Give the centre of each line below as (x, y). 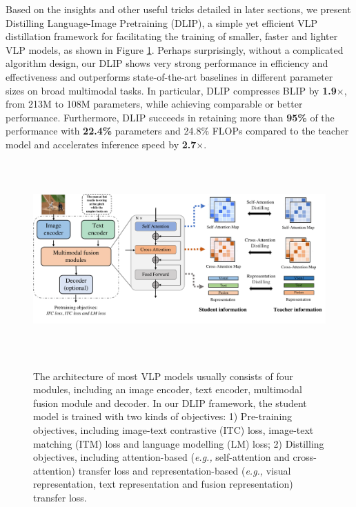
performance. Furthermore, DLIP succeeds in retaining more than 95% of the (170, 117)
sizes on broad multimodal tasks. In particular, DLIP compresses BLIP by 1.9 (171, 90)
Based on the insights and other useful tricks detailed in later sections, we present (178, 9)
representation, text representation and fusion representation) (163, 484)
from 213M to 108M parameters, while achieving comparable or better (154, 104)
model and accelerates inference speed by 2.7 (101, 144)
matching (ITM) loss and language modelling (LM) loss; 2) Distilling (179, 443)
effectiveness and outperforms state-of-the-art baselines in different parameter (169, 76)
